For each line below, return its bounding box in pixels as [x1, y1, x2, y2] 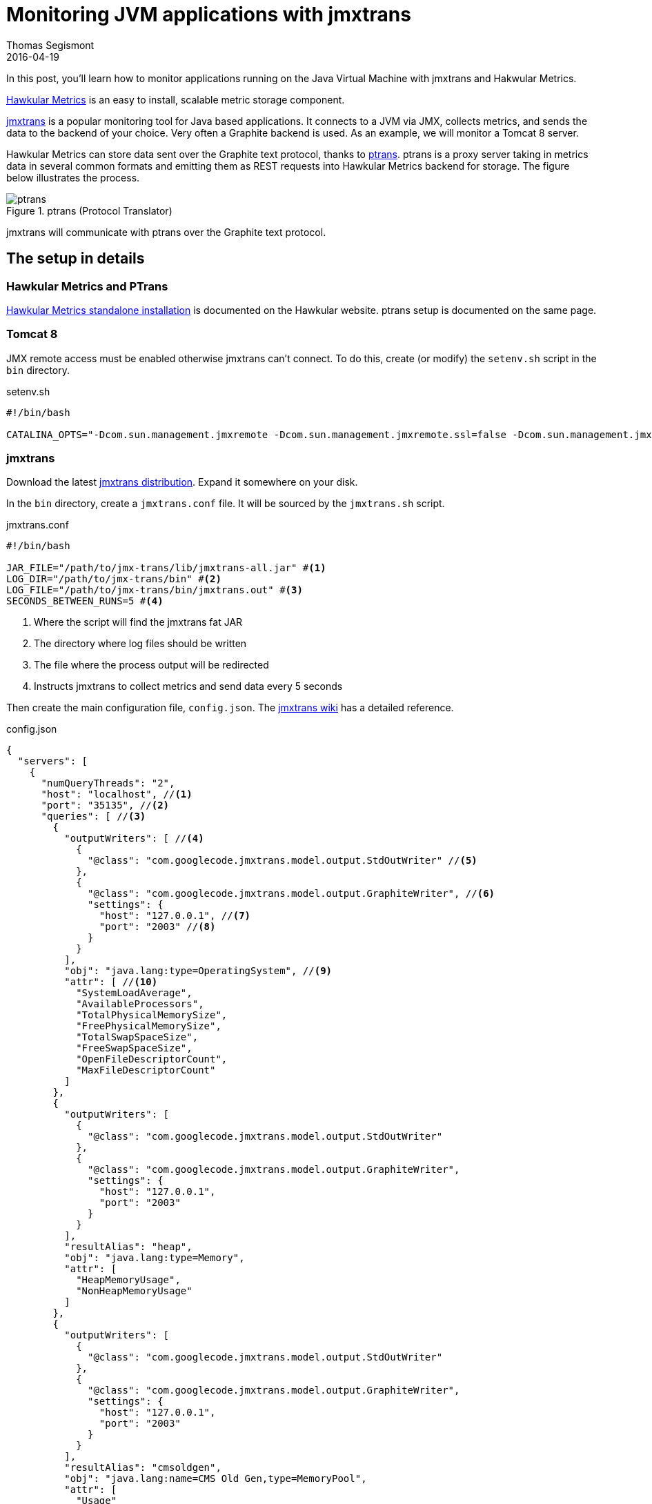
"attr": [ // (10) [64, 976, 158, 988]
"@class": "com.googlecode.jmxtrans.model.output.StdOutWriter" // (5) [88, 855, 477, 867]
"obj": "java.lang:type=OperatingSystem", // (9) [64, 965, 333, 977]
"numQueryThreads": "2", [41, 778, 175, 789]
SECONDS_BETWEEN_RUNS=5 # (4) [6, 595, 164, 607]
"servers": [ [17, 755, 88, 767]
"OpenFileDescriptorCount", [76, 1053, 228, 1065]
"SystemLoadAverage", [76, 987, 192, 999]
